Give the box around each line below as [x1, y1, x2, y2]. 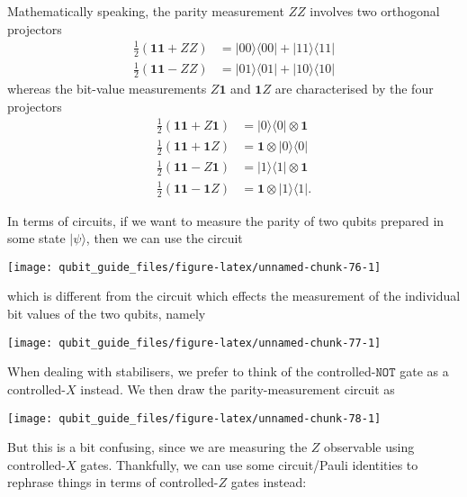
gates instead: [230, 473, 307, 492]
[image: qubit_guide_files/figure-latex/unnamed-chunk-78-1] [7, 411, 382, 425]
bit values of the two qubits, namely [7, 304, 206, 323]
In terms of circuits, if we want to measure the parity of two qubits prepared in [7, 211, 445, 230]
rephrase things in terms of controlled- [7, 473, 219, 492]
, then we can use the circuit [85, 229, 243, 248]
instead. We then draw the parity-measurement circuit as [80, 379, 395, 398]
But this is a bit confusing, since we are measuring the [7, 438, 308, 456]
